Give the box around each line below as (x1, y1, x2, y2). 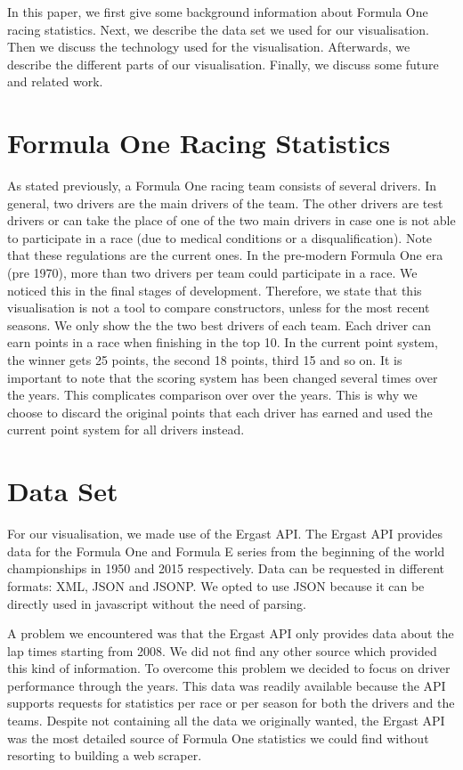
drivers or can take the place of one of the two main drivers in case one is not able (7, 211, 456, 230)
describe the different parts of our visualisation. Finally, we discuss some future (7, 54, 439, 73)
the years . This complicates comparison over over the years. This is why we (7, 385, 418, 404)
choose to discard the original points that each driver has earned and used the (7, 402, 433, 421)
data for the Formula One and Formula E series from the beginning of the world (7, 541, 445, 560)
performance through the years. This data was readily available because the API (7, 676, 446, 694)
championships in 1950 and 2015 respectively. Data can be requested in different (7, 559, 445, 578)
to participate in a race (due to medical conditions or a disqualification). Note (7, 228, 433, 247)
